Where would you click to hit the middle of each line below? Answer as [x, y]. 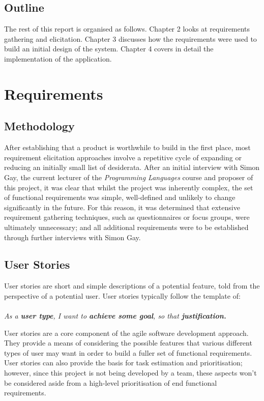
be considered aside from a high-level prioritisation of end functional [111, 382]
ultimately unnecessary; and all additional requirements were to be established [126, 227]
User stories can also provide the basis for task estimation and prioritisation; [123, 363]
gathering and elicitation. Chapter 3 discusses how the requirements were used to [130, 38]
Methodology [39, 126]
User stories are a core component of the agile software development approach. [126, 333]
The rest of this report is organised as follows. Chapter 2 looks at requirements [127, 29]
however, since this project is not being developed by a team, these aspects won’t [130, 373]
